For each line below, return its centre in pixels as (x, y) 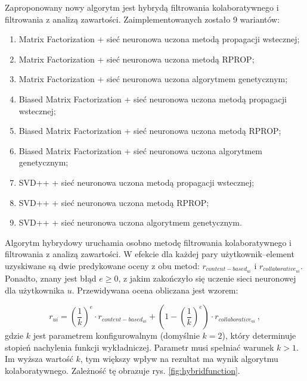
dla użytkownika (35, 290)
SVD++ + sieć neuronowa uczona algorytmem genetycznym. (130, 222)
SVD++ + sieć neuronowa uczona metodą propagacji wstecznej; (137, 182)
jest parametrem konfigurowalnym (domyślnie (116, 335)
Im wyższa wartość (39, 359)
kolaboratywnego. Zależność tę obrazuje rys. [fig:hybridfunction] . (123, 370)
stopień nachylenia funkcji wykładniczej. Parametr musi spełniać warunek (139, 347)
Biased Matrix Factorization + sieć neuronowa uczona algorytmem (141, 150)
